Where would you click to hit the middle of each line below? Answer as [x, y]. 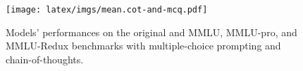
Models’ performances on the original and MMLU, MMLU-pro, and [151, 32]
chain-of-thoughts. [45, 59]
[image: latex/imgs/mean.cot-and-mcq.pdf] [107, 10]
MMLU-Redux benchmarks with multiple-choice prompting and [143, 46]
